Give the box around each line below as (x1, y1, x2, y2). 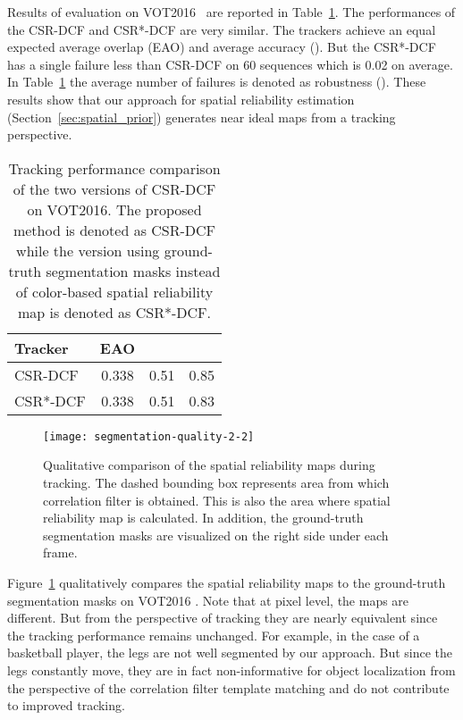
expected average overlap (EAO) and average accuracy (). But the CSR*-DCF (7, 38, 436, 56)
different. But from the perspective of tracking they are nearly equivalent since (7, 608, 438, 627)
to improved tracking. (7, 696, 125, 715)
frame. (43, 543, 78, 562)
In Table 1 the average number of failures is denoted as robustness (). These (7, 72, 426, 91)
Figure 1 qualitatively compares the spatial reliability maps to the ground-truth (7, 573, 446, 591)
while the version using (16, 239, 160, 261)
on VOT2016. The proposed (27, 198, 202, 220)
